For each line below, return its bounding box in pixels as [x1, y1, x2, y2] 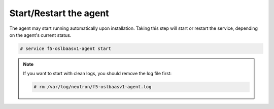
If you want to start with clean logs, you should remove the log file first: [23, 71, 172, 77]
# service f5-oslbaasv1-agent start [20, 45, 112, 51]
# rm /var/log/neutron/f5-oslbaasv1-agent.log [33, 84, 152, 90]
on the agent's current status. [9, 32, 72, 38]
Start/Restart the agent [9, 8, 109, 19]
